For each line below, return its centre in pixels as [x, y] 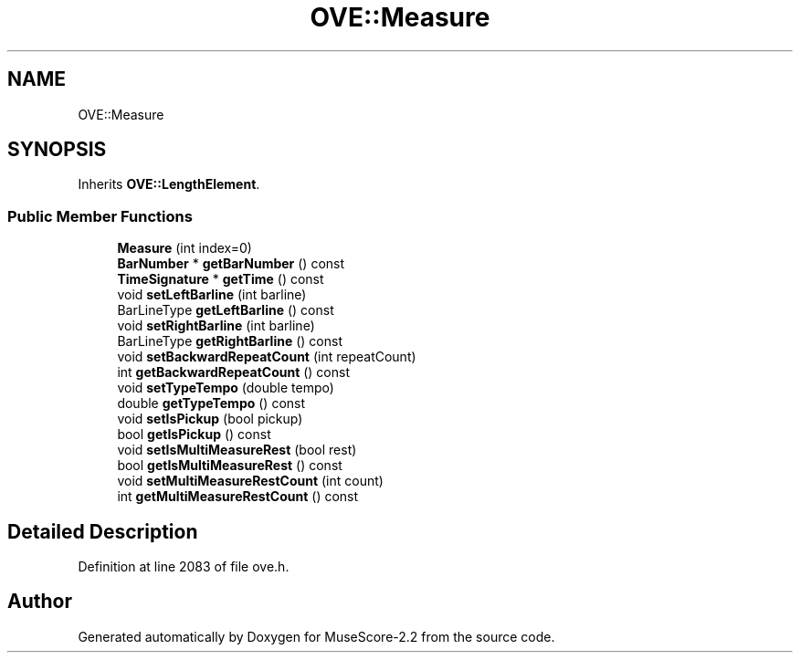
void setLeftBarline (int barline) [212, 295]
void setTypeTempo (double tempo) [226, 388]
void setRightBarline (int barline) [216, 326]
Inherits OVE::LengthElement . [169, 184]
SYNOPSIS [57, 150]
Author [40, 602]
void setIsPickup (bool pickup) [210, 419]
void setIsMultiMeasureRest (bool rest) [237, 450]
